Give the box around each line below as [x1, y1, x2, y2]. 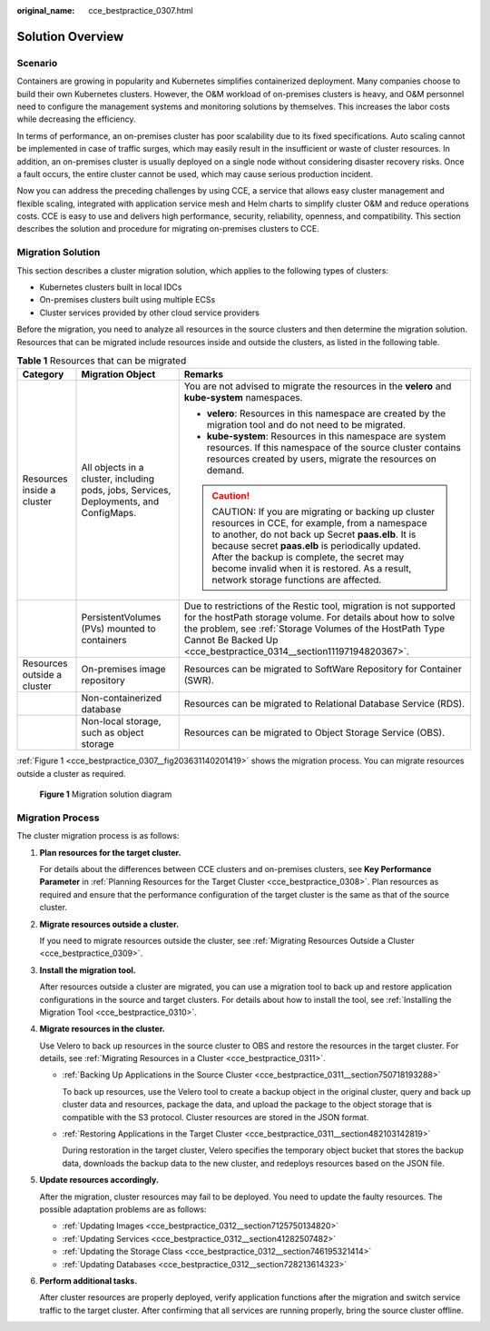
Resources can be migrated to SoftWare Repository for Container [183, 663, 462, 676]
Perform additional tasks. [39, 1275, 138, 1286]
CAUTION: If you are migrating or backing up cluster [211, 505, 436, 518]
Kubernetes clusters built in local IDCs [39, 282, 182, 293]
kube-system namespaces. [183, 392, 303, 404]
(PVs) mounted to [81, 622, 156, 635]
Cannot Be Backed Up [183, 634, 279, 647]
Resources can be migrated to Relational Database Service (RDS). [183, 698, 465, 710]
